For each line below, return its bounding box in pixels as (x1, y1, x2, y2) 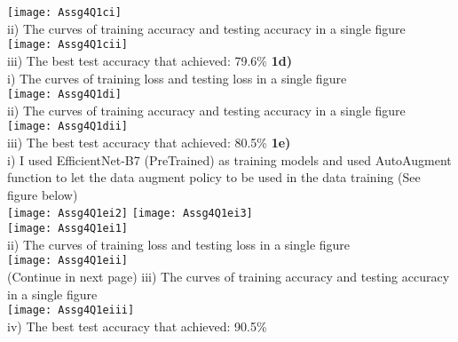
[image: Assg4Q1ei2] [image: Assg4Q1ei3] (7, 207, 253, 220)
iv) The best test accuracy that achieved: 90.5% (7, 316, 267, 335)
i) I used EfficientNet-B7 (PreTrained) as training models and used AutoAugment (7, 150, 452, 169)
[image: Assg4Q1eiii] (7, 304, 135, 317)
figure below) (7, 185, 78, 203)
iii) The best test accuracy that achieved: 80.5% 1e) (7, 133, 291, 151)
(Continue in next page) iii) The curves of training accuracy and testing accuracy (7, 266, 450, 285)
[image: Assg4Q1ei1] (7, 222, 129, 235)
